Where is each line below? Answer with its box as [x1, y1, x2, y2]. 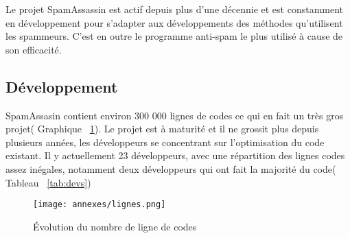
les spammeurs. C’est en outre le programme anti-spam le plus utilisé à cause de [5, 29, 343, 43]
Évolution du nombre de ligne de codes [33, 219, 197, 233]
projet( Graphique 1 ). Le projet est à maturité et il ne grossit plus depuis [5, 121, 319, 136]
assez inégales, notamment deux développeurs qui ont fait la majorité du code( [5, 161, 336, 176]
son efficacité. [5, 42, 62, 56]
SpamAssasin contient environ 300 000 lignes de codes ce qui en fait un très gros [5, 108, 344, 122]
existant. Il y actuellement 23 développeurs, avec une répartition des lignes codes [5, 148, 345, 163]
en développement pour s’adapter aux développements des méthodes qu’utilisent [5, 15, 343, 29]
